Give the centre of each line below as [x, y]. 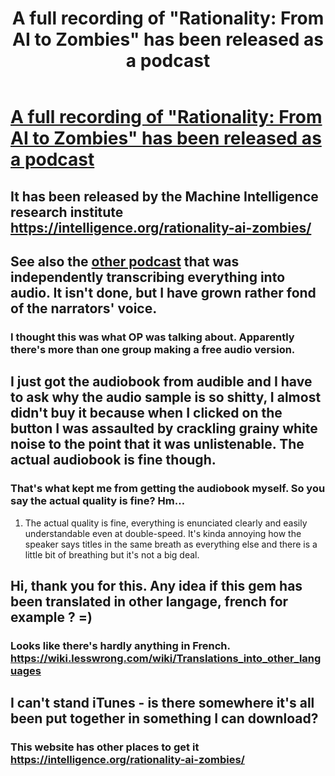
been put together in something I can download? [164, 718]
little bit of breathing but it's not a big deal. [112, 554]
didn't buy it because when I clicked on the [146, 413]
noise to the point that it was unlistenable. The [157, 444]
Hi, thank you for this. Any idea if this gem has [156, 585]
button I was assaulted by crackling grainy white [164, 428]
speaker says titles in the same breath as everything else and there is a [171, 544]
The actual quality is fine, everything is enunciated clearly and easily [166, 523]
